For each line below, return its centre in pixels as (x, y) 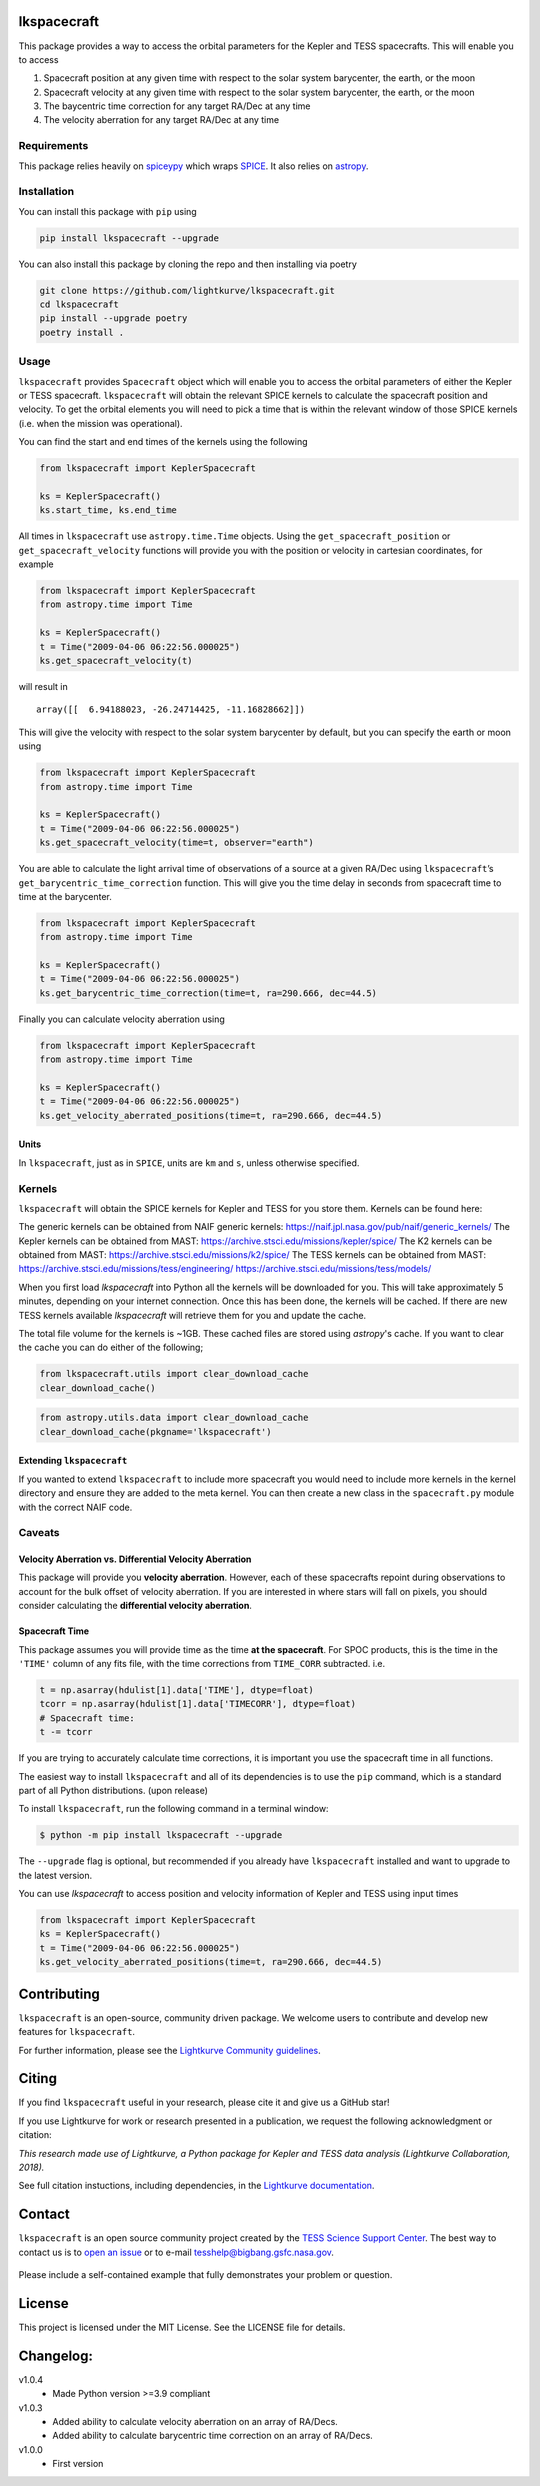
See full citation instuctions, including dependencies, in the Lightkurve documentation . (196, 2186)
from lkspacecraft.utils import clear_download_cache (174, 1374)
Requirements (53, 146)
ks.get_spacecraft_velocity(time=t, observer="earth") (176, 843)
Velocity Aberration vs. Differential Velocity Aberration (135, 1559)
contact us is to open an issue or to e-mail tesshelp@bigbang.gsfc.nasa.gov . (176, 2252)
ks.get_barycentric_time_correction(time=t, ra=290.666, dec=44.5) (208, 993)
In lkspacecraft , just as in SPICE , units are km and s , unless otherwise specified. (189, 1162)
